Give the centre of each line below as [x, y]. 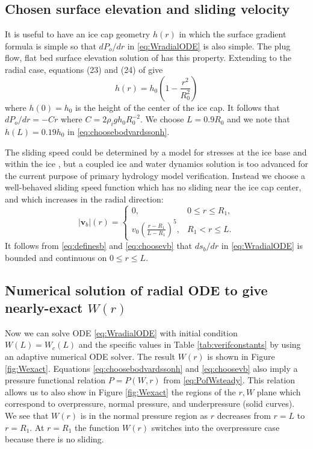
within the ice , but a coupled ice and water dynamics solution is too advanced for [156, 164]
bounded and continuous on [56, 257]
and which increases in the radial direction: [84, 199]
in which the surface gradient [233, 34]
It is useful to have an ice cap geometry [78, 34]
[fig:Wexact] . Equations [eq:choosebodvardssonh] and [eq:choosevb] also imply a [151, 368]
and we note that [259, 119]
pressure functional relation [55, 380]
